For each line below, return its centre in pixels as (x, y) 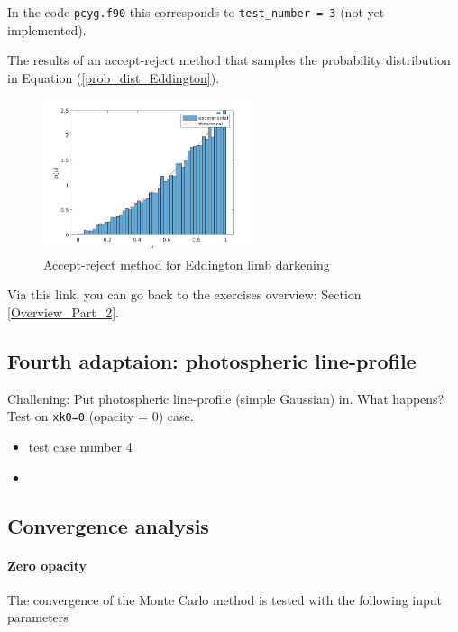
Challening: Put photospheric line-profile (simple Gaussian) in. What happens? (226, 398)
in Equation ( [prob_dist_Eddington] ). (114, 77)
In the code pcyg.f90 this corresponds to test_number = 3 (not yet (196, 12)
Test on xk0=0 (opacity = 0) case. (101, 416)
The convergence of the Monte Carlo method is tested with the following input (225, 599)
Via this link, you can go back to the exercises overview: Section (184, 294)
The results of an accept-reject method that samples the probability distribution (229, 60)
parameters (38, 617)
